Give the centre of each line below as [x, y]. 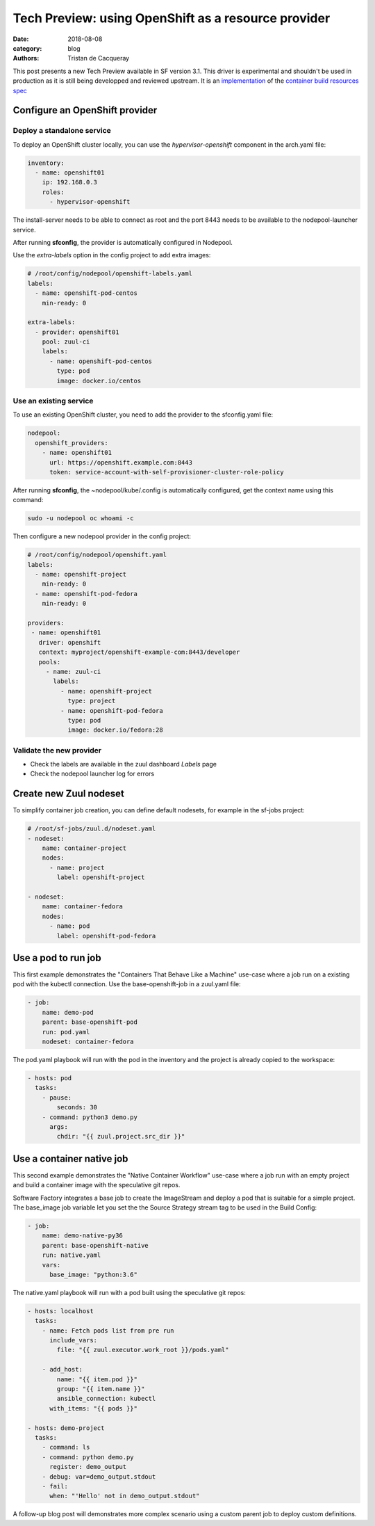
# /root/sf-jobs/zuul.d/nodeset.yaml [92, 829]
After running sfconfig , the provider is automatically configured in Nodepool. [123, 242]
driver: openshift [70, 642]
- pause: [57, 1098]
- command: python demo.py [88, 1457]
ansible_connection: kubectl [106, 1399]
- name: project [77, 867]
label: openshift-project [101, 877]
